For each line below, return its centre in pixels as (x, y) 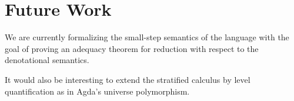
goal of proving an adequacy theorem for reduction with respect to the (132, 48)
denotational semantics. (47, 60)
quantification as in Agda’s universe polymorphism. (97, 91)
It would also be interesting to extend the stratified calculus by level (128, 79)
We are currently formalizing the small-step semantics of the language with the (147, 37)
